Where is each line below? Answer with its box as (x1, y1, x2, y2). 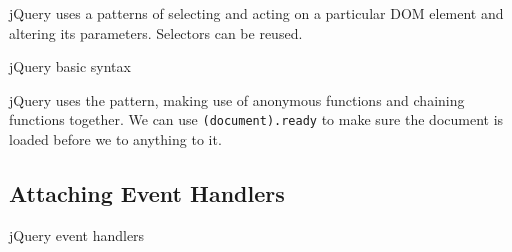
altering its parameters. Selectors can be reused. (9, 22, 303, 43)
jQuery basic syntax (9, 56, 131, 77)
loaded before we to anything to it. (9, 129, 222, 150)
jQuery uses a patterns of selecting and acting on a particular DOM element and (9, 3, 504, 23)
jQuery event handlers (9, 224, 145, 245)
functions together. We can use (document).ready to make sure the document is (9, 109, 504, 130)
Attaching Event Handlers (9, 178, 285, 209)
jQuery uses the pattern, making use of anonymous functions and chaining (9, 89, 465, 110)
